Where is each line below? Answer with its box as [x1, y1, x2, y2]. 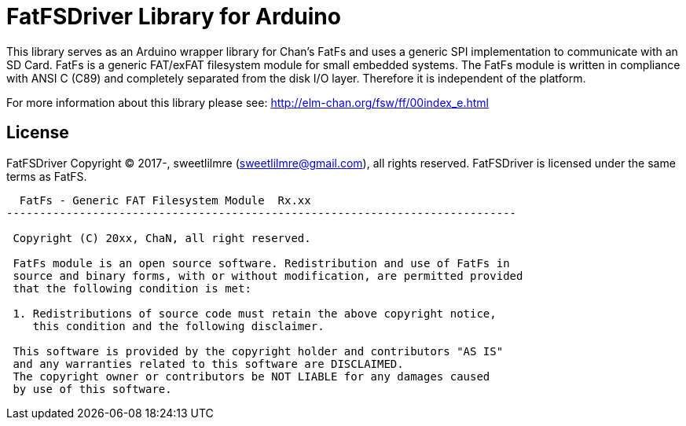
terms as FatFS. [6, 169, 87, 183]
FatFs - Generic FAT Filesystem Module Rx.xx [19, 193, 311, 207]
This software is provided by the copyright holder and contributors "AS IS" [13, 344, 504, 358]
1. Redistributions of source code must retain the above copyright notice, [13, 307, 497, 320]
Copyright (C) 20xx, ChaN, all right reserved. [13, 231, 311, 244]
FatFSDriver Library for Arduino [6, 3, 341, 30]
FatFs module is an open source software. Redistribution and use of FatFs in [13, 256, 510, 270]
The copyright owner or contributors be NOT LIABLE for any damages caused [13, 369, 490, 383]
